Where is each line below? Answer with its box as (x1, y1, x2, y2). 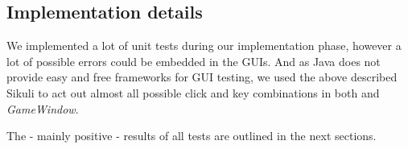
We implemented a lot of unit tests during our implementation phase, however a (6, 37, 402, 54)
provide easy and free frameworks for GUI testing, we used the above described (6, 68, 398, 85)
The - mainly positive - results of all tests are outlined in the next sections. (6, 127, 377, 144)
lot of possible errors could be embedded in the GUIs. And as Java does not (6, 52, 381, 69)
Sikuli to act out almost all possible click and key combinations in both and (6, 84, 380, 101)
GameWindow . (6, 100, 79, 117)
